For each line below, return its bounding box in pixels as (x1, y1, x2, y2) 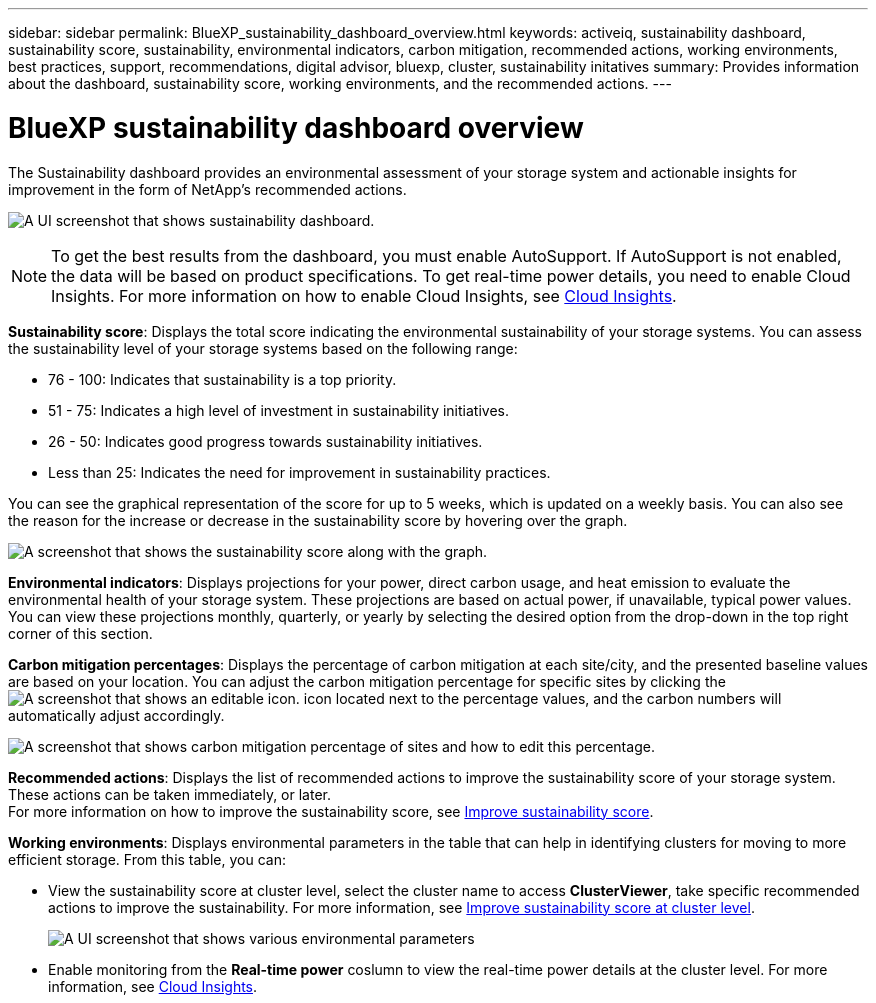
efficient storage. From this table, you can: (8, 850, 286, 868)
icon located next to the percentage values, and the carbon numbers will (303, 689, 782, 707)
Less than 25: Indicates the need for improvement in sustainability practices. (48, 463, 551, 481)
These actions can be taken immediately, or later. (8, 785, 331, 803)
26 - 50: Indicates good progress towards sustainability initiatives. (48, 432, 483, 450)
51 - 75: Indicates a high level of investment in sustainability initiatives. (48, 401, 509, 419)
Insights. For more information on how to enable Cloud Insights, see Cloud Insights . (51, 285, 677, 306)
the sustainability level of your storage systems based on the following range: (8, 339, 518, 357)
